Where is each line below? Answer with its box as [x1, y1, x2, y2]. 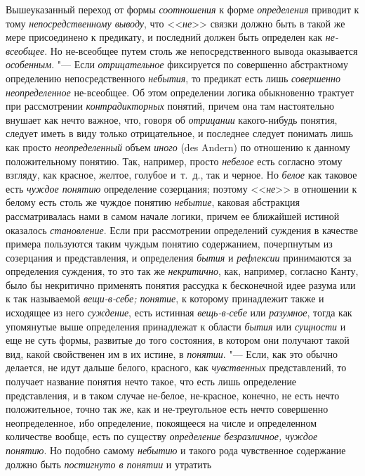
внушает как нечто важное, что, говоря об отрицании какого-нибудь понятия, [6, 112, 338, 127]
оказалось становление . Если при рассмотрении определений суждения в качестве [6, 222, 359, 237]
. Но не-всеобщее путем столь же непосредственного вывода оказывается [44, 43, 358, 58]
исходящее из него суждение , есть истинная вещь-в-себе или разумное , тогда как [6, 305, 352, 320]
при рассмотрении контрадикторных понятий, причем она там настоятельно [6, 98, 335, 113]
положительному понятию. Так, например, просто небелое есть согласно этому [6, 153, 343, 168]
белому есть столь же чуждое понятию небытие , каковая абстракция [6, 195, 300, 210]
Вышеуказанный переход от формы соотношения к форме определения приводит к [6, 2, 359, 16]
